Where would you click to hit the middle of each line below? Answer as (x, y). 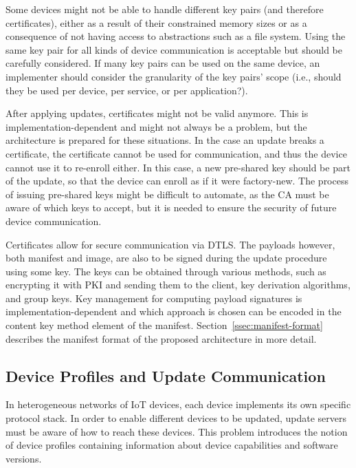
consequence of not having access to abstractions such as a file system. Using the (176, 36)
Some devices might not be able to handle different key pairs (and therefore (165, 9)
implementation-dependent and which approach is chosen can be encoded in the (174, 311)
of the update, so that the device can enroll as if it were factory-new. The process (177, 181)
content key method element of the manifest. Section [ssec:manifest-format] (164, 325)
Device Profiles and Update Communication (166, 375)
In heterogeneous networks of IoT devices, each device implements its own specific (178, 404)
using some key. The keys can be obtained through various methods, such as (166, 271)
